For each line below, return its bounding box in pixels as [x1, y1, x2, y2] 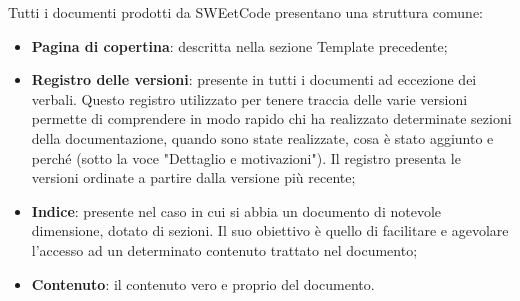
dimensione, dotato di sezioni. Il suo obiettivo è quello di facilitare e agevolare [31, 220, 509, 241]
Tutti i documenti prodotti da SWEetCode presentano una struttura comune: [8, 2, 484, 22]
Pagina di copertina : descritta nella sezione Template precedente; [31, 35, 448, 56]
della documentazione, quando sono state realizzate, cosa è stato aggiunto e [31, 127, 494, 148]
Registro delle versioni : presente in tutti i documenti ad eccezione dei [31, 69, 477, 90]
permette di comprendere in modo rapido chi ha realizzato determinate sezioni [31, 108, 512, 129]
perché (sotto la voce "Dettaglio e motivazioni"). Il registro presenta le [31, 147, 461, 168]
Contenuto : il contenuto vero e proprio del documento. [31, 273, 375, 294]
